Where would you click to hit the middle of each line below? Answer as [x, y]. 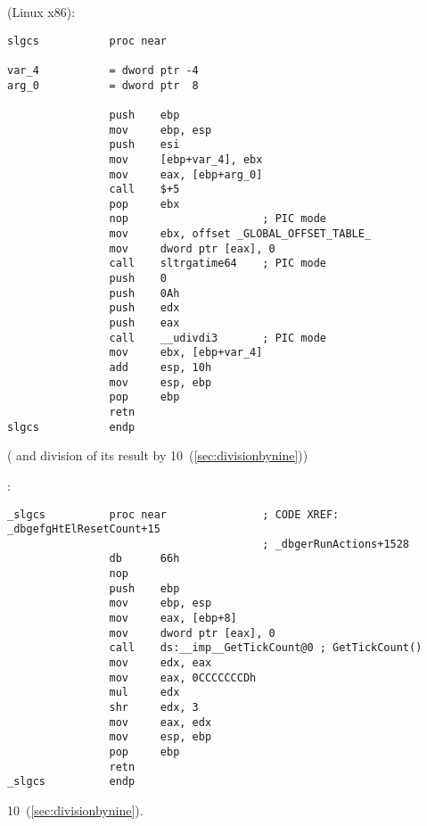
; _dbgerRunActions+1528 [336, 544]
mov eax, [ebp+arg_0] [186, 174]
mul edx [144, 693]
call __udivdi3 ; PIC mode [218, 338]
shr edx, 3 [154, 708]
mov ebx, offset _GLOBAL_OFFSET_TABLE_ [240, 234]
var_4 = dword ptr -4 [103, 70]
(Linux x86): [41, 12]
